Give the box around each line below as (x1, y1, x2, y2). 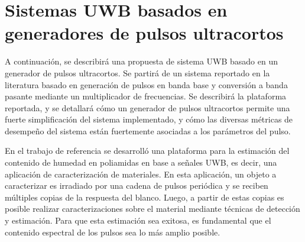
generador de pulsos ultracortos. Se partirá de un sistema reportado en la (5, 66, 270, 79)
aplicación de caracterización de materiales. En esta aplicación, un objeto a (5, 167, 277, 180)
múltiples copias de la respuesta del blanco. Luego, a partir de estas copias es (5, 191, 284, 203)
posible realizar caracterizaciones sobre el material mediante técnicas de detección (5, 202, 300, 215)
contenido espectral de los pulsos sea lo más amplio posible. (5, 225, 220, 238)
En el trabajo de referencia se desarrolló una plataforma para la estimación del (5, 144, 290, 157)
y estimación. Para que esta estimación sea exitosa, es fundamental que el (5, 214, 271, 227)
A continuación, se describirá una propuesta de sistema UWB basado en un (5, 55, 278, 67)
